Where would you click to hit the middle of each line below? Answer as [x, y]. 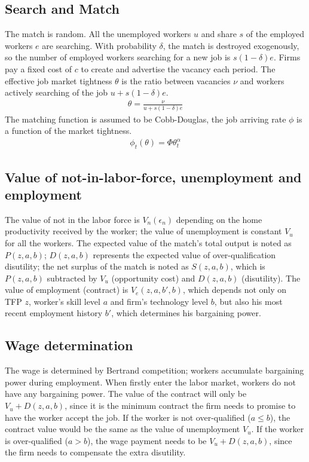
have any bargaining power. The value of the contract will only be [126, 394]
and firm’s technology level [159, 301]
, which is [248, 266]
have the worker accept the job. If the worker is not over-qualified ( [128, 417]
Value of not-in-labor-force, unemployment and [153, 177]
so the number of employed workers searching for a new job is [118, 57]
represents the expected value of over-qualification [184, 254]
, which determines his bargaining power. [186, 313]
